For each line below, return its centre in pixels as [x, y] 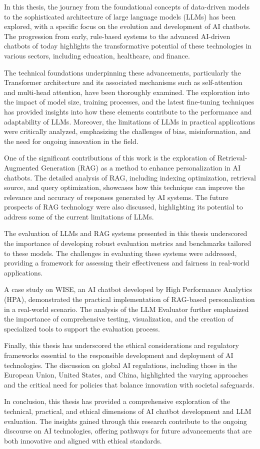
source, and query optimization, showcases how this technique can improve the [124, 187]
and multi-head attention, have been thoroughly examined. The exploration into [127, 92]
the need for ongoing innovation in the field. [71, 141]
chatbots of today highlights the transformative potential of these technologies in [128, 46]
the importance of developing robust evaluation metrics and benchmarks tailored [128, 243]
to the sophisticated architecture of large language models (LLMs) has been [120, 16]
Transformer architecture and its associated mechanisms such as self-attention [123, 82]
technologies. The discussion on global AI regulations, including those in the [121, 365]
